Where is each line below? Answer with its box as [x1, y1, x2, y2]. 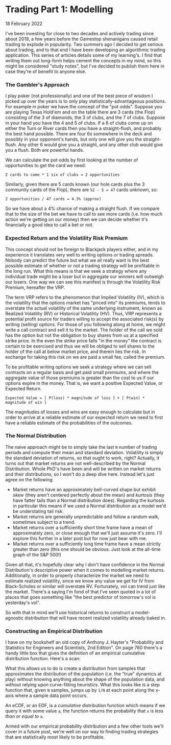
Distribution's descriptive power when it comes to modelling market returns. [5, 567, 165, 573]
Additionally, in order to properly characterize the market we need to [5, 572, 150, 578]
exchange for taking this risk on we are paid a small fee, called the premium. [5, 354, 166, 360]
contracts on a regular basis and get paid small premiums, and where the [5, 369, 159, 375]
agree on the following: [5, 476, 54, 482]
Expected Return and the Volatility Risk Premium [5, 235, 128, 242]
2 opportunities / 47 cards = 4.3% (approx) [5, 197, 102, 202]
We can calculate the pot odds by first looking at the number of [5, 157, 138, 163]
